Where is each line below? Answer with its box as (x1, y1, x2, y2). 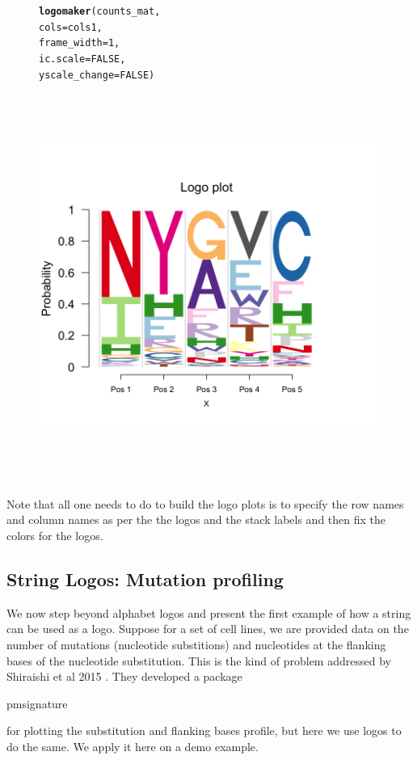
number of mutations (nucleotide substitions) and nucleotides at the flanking (6, 636, 386, 653)
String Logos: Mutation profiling (6, 567, 284, 592)
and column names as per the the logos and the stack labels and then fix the (6, 511, 386, 528)
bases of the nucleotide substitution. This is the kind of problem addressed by (6, 652, 391, 669)
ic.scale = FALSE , (39, 53, 126, 65)
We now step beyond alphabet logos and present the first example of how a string (6, 604, 411, 621)
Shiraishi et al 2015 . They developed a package (6, 668, 242, 685)
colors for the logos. (6, 527, 103, 544)
